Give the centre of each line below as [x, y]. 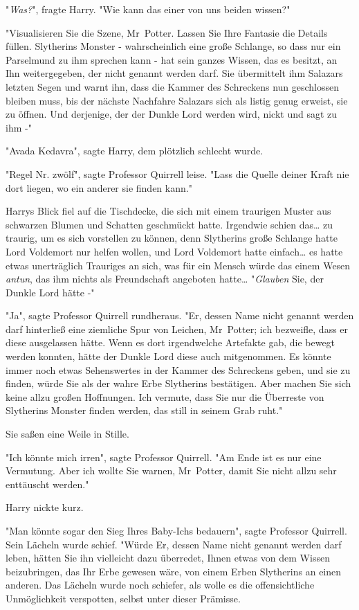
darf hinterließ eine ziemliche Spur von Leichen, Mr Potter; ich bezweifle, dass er [177, 329]
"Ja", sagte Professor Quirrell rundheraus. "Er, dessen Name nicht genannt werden [180, 315]
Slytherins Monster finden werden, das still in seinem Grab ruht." [144, 410]
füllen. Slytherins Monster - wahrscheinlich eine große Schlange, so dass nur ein [173, 46]
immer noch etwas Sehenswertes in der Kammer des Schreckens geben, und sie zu [178, 369]
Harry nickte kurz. [45, 507]
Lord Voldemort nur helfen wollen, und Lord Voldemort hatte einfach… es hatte [174, 251]
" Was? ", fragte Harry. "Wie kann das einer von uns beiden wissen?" [148, 9]
